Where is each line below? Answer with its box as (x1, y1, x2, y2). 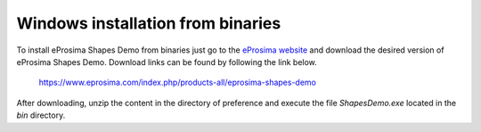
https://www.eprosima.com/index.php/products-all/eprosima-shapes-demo (38, 77, 316, 88)
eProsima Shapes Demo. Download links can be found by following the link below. (16, 56, 318, 67)
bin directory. (16, 110, 66, 120)
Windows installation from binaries (16, 13, 281, 33)
